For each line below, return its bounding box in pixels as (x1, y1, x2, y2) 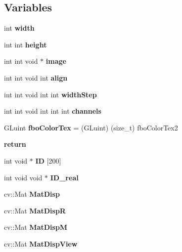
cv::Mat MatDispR (4, 205, 66, 215)
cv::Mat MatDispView (4, 238, 78, 249)
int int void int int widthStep (4, 89, 97, 99)
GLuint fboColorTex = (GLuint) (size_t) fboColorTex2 (4, 122, 178, 132)
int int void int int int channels (4, 106, 101, 116)
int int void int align (4, 72, 68, 83)
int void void (4, 172, 43, 182)
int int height (4, 39, 47, 49)
